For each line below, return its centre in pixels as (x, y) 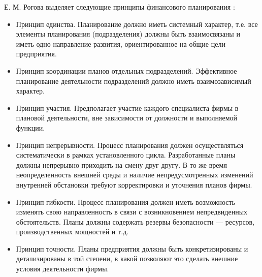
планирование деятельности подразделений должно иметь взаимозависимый (134, 81)
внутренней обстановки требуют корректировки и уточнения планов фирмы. (134, 184)
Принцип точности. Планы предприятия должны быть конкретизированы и (132, 248)
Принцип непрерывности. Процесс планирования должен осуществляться (130, 145)
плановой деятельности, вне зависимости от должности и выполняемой (127, 118)
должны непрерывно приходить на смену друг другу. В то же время (121, 164)
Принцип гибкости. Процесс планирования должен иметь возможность (125, 202)
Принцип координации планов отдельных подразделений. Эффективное (126, 70)
